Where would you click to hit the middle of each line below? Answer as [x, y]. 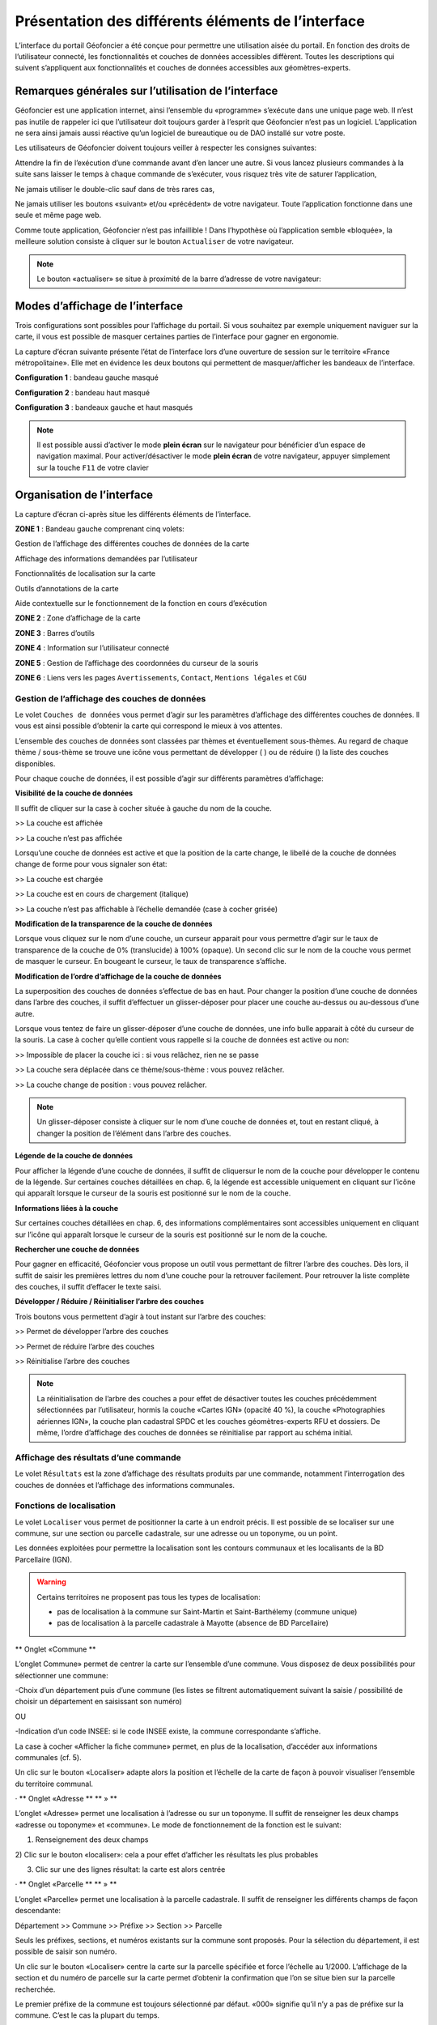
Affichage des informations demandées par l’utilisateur [106, 558]
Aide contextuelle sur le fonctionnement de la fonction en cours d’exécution [141, 603]
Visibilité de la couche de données [74, 793]
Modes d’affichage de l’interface [99, 306]
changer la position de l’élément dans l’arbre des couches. [134, 1133]
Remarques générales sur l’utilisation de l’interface [146, 91]
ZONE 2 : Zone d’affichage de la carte [78, 618]
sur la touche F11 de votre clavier [93, 467]
